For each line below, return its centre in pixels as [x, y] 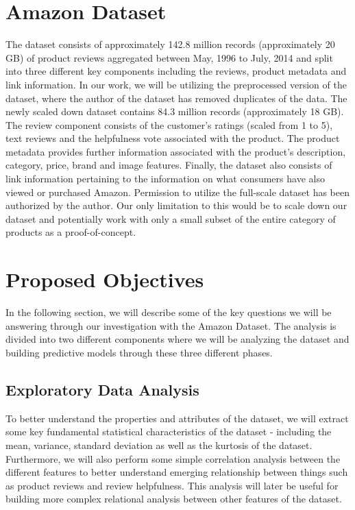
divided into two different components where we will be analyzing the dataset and [177, 339]
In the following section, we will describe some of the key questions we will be [169, 312]
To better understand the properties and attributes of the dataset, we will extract [177, 418]
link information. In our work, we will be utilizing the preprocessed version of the [176, 84]
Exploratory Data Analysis [102, 389]
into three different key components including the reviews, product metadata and [176, 71]
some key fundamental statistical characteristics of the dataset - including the [169, 432]
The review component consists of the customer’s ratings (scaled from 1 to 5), [169, 124]
